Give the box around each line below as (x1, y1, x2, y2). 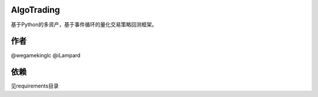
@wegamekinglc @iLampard (11, 52, 81, 59)
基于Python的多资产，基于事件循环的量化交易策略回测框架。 (11, 21, 157, 28)
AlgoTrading (11, 4, 60, 15)
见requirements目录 (11, 82, 59, 89)
